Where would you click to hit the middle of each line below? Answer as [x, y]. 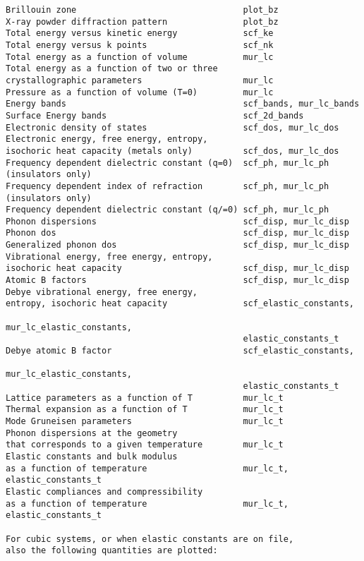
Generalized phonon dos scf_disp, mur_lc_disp [177, 245]
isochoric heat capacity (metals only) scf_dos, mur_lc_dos [172, 151]
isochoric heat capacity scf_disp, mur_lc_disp [177, 269]
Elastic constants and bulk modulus [92, 456]
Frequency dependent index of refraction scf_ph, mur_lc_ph [168, 186]
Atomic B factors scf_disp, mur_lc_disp [177, 280]
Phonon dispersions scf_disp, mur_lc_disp [177, 221]
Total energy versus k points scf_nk [140, 45]
